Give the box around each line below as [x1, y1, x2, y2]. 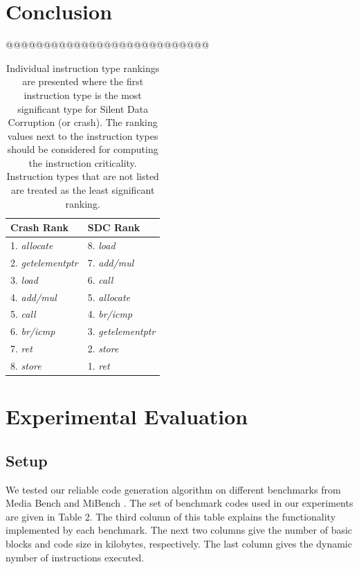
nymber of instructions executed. [6, 550, 145, 564]
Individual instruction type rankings [6, 60, 160, 75]
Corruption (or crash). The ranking [8, 115, 158, 129]
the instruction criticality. [28, 155, 137, 170]
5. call [10, 307, 36, 321]
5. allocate [87, 289, 131, 304]
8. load [87, 238, 116, 253]
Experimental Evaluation [6, 402, 248, 431]
